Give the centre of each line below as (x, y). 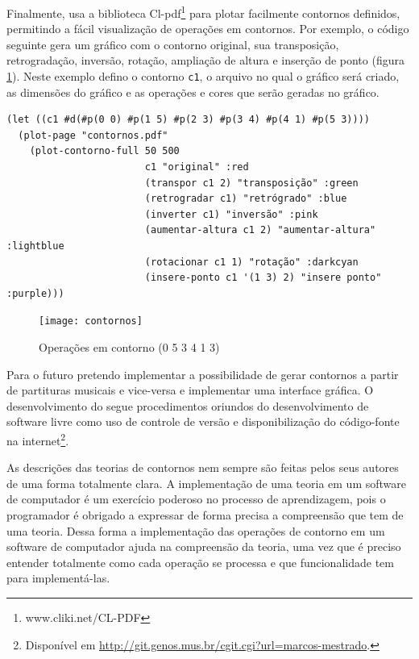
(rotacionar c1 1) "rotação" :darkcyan (251, 262)
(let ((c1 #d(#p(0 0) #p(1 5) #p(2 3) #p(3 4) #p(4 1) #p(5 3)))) (189, 120)
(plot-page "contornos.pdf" (93, 135)
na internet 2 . (38, 439)
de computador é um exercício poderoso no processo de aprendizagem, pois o (196, 499)
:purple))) (35, 293)
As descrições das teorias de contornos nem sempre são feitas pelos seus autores (203, 467)
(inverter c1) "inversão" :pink (231, 214)
